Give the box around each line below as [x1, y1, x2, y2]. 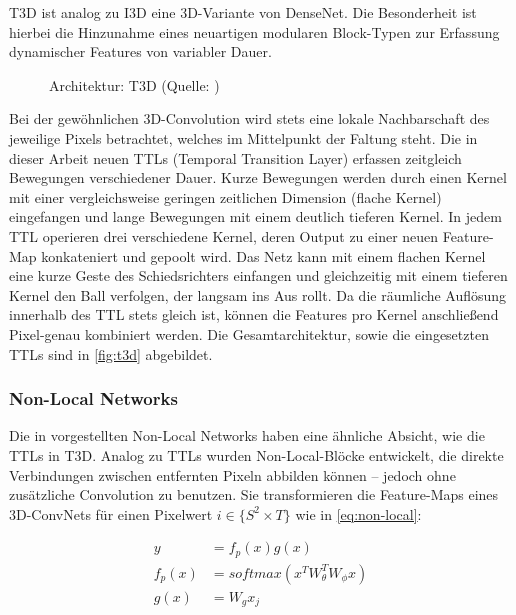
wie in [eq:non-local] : [295, 503, 422, 524]
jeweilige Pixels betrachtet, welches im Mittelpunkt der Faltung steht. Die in [9, 127, 478, 148]
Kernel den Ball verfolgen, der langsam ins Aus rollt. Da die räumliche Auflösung [9, 284, 507, 305]
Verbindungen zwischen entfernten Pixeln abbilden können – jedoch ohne [9, 464, 456, 485]
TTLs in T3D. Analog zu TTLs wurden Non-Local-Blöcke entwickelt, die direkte [9, 444, 504, 465]
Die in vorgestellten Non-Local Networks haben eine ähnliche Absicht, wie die [9, 425, 485, 446]
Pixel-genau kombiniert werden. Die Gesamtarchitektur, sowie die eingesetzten [9, 323, 489, 344]
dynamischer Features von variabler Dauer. [9, 41, 272, 62]
